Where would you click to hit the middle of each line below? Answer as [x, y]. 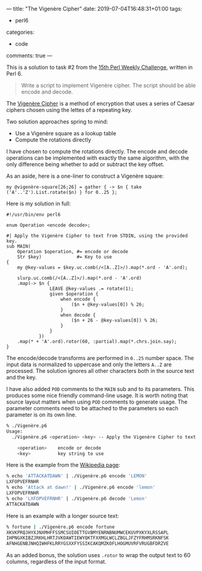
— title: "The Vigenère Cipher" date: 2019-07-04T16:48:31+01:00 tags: [94, 9]
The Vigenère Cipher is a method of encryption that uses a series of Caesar [101, 103]
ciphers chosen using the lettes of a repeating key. [69, 110]
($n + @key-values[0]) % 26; [108, 305]
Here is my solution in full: [39, 204]
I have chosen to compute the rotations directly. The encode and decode [97, 151]
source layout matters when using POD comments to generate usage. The [97, 402]
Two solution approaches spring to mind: [57, 121]
